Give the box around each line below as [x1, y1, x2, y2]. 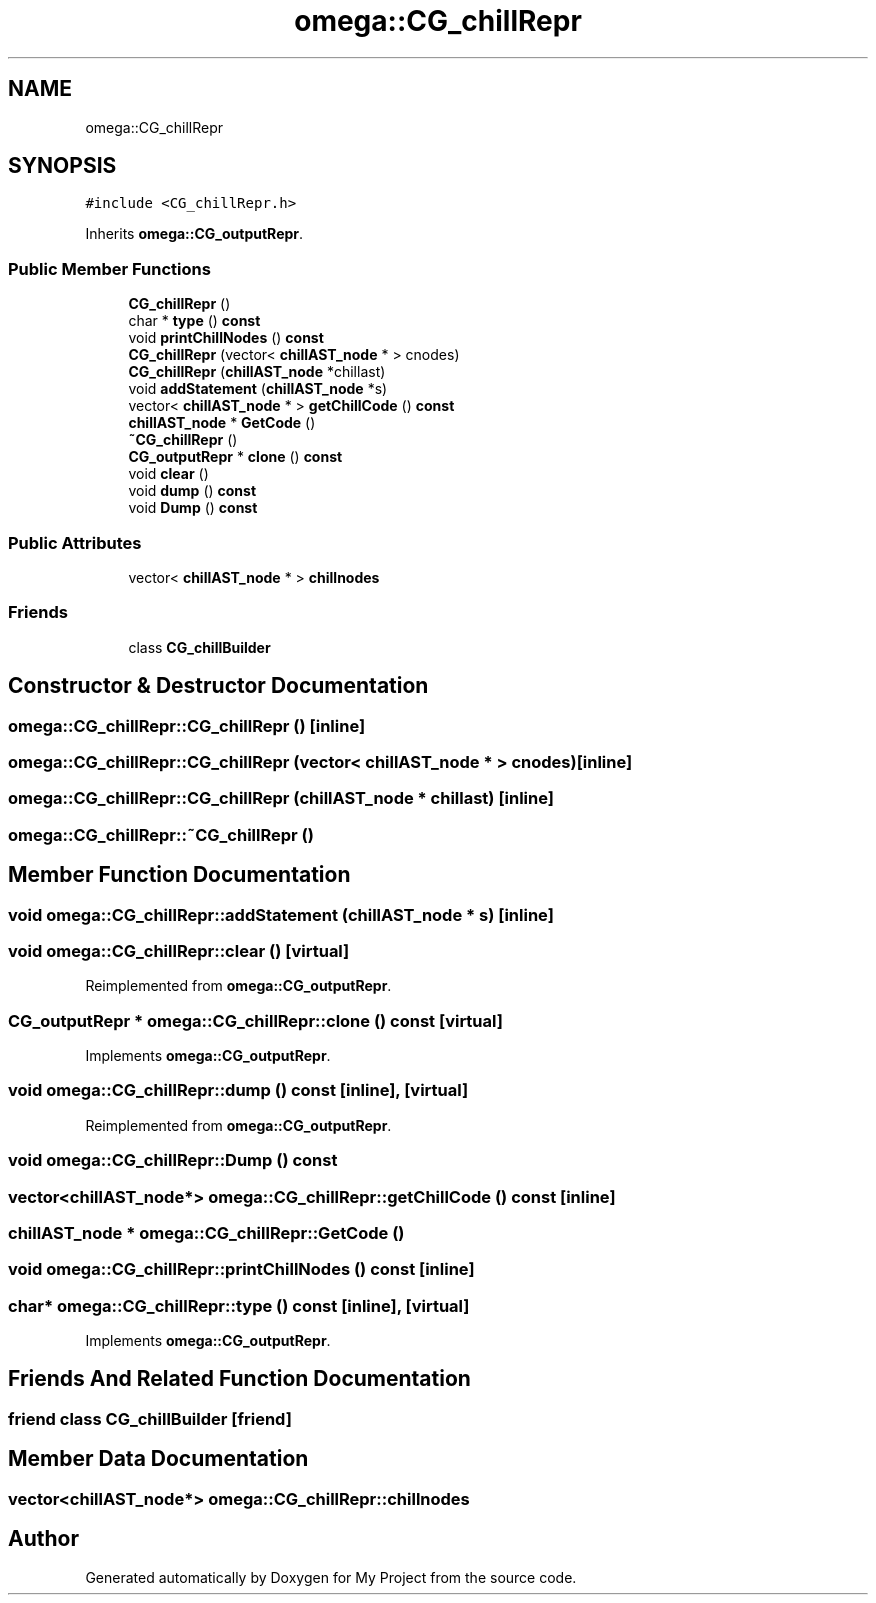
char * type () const [128, 312, 261, 330]
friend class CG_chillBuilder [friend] [8, 1408, 292, 1429]
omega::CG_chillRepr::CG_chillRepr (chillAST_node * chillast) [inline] [8, 788, 554, 809]
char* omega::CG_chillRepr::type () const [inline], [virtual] [8, 1295, 470, 1316]
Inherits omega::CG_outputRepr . [85, 225, 304, 243]
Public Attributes [8, 532, 142, 553]
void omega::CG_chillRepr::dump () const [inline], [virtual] [8, 1080, 469, 1101]
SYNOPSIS [8, 153, 117, 179]
